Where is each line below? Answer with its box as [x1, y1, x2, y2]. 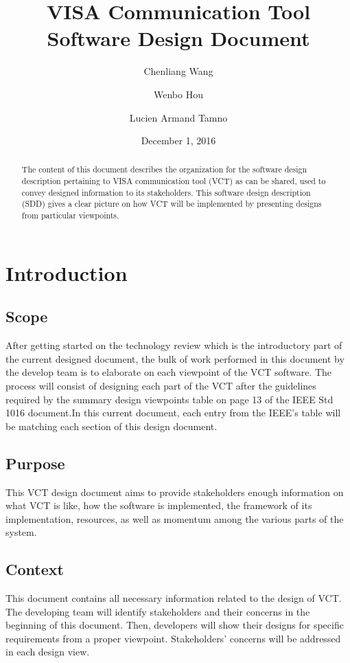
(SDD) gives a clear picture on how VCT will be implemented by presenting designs [21, 198, 322, 210]
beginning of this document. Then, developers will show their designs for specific [5, 618, 344, 632]
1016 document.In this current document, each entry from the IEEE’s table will [5, 405, 341, 420]
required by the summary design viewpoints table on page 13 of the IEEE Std [5, 392, 334, 406]
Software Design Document [47, 24, 310, 52]
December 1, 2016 [141, 133, 216, 148]
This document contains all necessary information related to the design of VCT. [5, 591, 342, 605]
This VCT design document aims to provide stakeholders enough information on [5, 484, 344, 499]
